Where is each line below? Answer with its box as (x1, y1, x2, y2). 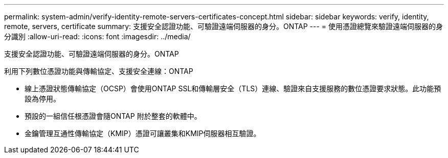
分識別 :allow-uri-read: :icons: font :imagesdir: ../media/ (4, 32, 191, 41)
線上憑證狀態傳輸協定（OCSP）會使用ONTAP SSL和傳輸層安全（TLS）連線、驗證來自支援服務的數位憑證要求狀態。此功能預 (25, 84, 441, 93)
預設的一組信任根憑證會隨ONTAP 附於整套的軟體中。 (25, 112, 201, 120)
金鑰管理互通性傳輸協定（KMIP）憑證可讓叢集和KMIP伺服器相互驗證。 (25, 129, 261, 138)
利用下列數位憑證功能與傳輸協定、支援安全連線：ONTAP (4, 67, 193, 75)
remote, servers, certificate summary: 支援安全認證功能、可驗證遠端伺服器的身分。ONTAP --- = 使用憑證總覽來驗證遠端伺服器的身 (4, 22, 443, 31)
